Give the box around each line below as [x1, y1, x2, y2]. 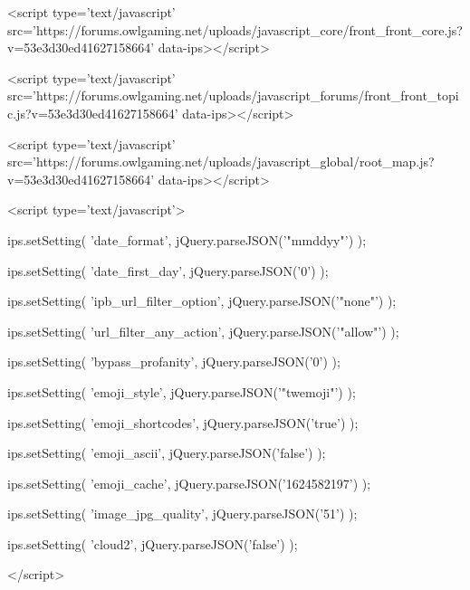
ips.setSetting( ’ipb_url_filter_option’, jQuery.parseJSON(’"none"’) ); [7, 291, 397, 310]
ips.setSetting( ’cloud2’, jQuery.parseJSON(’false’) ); [7, 534, 298, 553]
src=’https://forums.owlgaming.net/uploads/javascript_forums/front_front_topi [7, 86, 459, 105]
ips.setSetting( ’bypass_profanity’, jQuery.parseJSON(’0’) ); [7, 352, 341, 371]
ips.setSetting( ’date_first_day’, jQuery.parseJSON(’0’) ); [7, 261, 329, 280]
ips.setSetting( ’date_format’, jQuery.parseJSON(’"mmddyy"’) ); [7, 230, 367, 249]
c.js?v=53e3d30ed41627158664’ [7, 103, 178, 122]
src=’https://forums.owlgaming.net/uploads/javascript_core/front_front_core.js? [7, 20, 463, 39]
